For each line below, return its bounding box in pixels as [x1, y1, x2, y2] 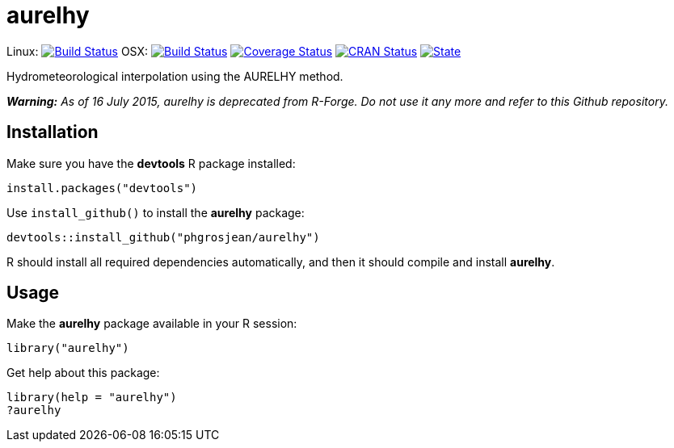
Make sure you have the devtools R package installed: [6, 156, 296, 170]
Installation [6, 122, 99, 143]
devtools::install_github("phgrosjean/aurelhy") [6, 230, 320, 244]
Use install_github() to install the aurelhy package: [6, 205, 305, 220]
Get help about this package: [6, 366, 160, 380]
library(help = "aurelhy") [6, 391, 177, 404]
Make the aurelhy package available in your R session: [6, 316, 297, 331]
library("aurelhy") [6, 341, 129, 355]
